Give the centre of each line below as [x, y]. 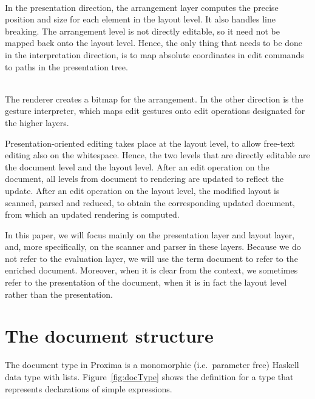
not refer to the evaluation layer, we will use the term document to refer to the [151, 258]
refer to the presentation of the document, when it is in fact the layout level [146, 282]
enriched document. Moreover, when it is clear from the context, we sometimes [151, 270]
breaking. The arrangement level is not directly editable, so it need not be [142, 31]
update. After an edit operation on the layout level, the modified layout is [142, 190]
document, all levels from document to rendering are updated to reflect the [144, 179]
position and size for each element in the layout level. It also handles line [140, 19]
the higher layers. [37, 122]
